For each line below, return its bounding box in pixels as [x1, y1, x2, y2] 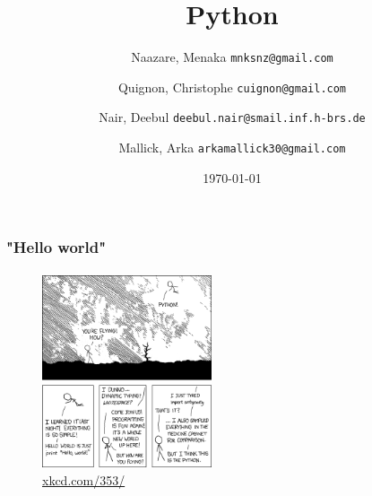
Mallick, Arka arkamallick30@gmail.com [118, 138, 346, 157]
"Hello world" [6, 236, 107, 258]
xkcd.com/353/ [42, 470, 125, 489]
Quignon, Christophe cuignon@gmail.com [117, 77, 347, 96]
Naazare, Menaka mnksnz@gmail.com [131, 48, 333, 66]
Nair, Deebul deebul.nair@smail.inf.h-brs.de [99, 108, 366, 126]
